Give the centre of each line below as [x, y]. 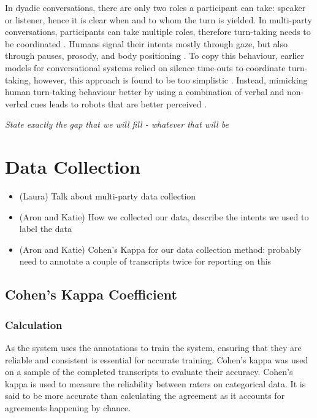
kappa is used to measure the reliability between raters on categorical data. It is [155, 383]
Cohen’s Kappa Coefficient [91, 294]
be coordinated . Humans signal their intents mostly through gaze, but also [146, 43]
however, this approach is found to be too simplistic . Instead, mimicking [171, 79]
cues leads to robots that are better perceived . [119, 103]
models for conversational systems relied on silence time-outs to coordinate [145, 67]
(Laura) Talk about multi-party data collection [108, 196]
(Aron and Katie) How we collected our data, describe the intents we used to [164, 216]
